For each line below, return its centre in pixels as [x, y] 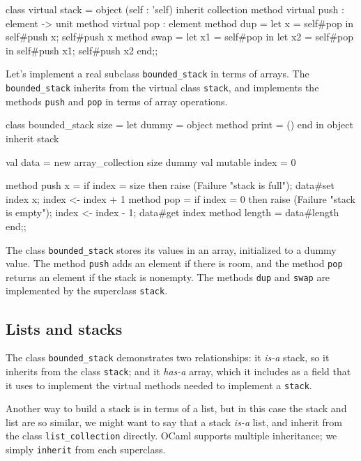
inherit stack [32, 138]
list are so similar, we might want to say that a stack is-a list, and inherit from [174, 422]
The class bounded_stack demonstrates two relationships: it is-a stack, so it [168, 357]
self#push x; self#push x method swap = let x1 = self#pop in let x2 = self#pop [180, 37]
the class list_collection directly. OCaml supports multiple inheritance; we [171, 436]
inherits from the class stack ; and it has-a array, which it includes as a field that [178, 371]
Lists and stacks [64, 328]
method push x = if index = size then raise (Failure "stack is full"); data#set [170, 185]
